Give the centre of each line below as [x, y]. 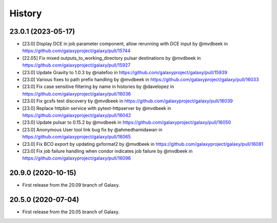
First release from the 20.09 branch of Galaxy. [71, 185]
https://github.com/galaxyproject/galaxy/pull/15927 [76, 65]
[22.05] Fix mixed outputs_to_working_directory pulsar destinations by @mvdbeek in [112, 58]
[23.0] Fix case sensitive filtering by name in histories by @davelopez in [98, 86]
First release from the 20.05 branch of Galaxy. [71, 212]
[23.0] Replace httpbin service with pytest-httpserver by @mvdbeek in [97, 108]
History [26, 13]
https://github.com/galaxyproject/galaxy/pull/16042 [77, 115]
